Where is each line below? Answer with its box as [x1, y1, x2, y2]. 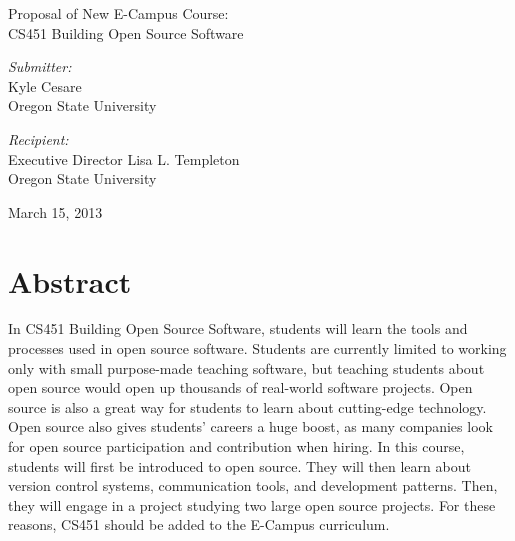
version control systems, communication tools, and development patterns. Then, [8, 475, 498, 496]
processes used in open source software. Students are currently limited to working [8, 338, 507, 359]
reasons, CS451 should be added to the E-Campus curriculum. [8, 514, 390, 535]
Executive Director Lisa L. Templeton [8, 148, 240, 169]
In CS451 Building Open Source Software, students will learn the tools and [8, 318, 468, 339]
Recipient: [8, 128, 69, 149]
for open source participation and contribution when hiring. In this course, [8, 436, 465, 457]
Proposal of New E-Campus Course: [8, 3, 229, 23]
